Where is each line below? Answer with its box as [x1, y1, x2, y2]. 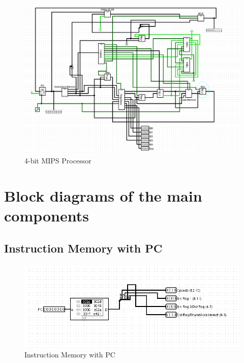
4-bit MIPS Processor [24, 155, 91, 166]
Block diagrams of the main [4, 185, 202, 206]
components [4, 205, 89, 226]
